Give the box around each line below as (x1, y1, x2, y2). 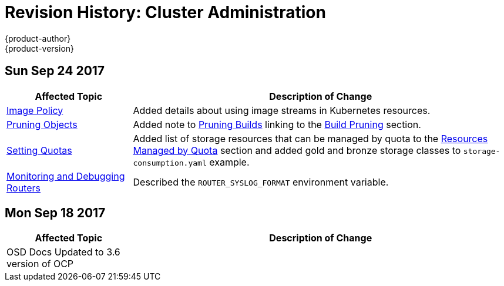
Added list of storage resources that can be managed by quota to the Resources (133, 132, 488, 144)
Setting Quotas (6, 144, 72, 156)
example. (209, 156, 250, 168)
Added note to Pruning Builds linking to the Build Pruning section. (133, 118, 421, 130)
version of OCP (6, 258, 74, 270)
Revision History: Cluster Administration (5, 2, 326, 22)
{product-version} (5, 43, 75, 53)
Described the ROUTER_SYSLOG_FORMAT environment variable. (133, 176, 389, 188)
